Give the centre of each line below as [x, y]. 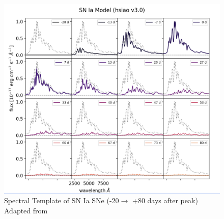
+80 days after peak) [165, 200]
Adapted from [26, 211]
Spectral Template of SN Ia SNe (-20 [62, 200]
